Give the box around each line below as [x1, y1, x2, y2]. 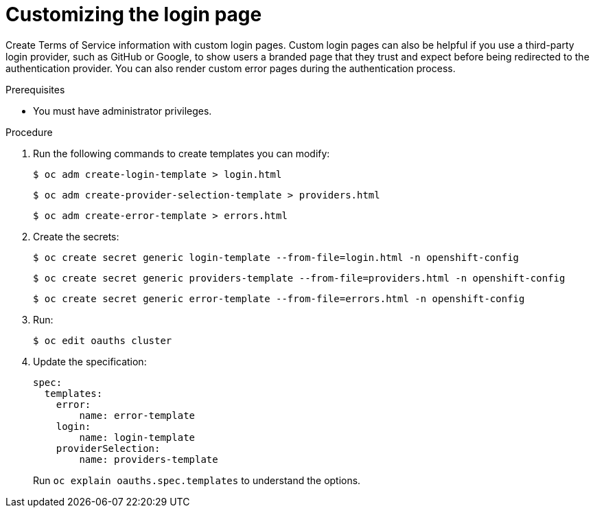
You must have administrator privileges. [33, 104, 212, 117]
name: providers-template [79, 453, 218, 465]
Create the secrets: [33, 230, 119, 242]
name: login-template [79, 431, 196, 443]
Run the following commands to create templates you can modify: [33, 147, 330, 159]
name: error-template [79, 409, 196, 421]
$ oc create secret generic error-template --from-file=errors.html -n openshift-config [33, 293, 525, 304]
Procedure [5, 126, 53, 138]
